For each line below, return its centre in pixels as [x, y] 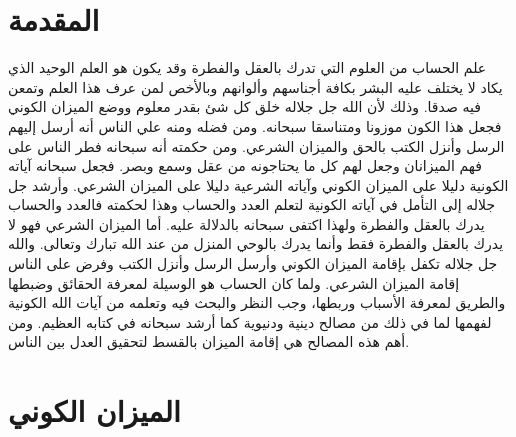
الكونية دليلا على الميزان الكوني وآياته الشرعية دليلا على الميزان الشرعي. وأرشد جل [258, 184]
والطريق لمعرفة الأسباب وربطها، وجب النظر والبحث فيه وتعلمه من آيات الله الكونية [257, 302]
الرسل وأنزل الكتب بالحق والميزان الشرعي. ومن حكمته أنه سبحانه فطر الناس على [256, 145]
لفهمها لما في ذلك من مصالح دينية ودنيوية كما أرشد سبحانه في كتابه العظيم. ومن [250, 321]
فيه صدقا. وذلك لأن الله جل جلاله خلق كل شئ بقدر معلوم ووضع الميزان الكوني [244, 106]
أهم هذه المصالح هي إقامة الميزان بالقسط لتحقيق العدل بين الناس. [209, 341]
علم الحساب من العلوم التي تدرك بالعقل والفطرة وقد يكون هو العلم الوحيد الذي [247, 67]
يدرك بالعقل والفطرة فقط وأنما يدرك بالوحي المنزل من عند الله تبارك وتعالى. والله [256, 243]
